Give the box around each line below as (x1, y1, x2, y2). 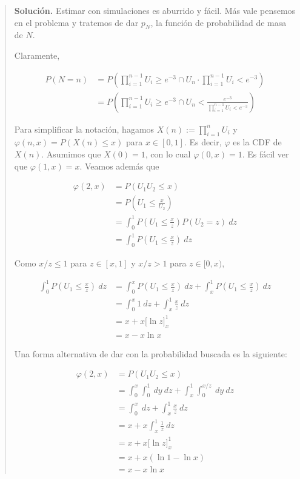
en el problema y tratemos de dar (14, 16, 139, 28)
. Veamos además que (79, 159, 159, 172)
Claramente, (14, 48, 60, 61)
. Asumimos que (41, 148, 101, 160)
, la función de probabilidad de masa (150, 16, 287, 28)
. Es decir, (184, 136, 222, 148)
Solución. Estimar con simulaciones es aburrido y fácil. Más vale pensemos (14, 4, 296, 16)
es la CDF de (233, 136, 282, 148)
